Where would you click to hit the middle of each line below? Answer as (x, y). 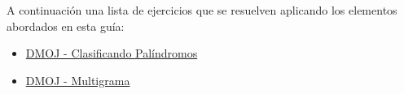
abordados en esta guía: (66, 26)
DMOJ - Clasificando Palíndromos (112, 53)
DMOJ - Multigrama (78, 80)
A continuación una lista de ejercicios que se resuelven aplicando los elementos (202, 10)
